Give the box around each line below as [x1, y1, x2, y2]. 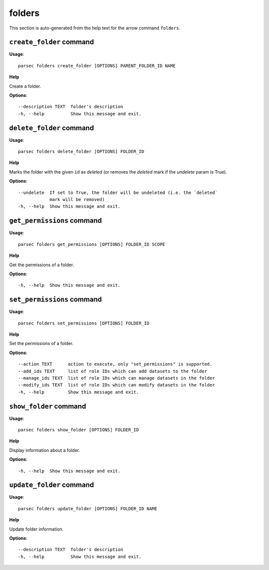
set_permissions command [9, 295, 102, 304]
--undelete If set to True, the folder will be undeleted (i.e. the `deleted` [18, 190, 218, 195]
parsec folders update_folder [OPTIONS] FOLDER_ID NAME [18, 506, 157, 511]
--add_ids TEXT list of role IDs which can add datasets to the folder [18, 368, 207, 374]
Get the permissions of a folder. [9, 262, 74, 268]
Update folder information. [9, 526, 64, 532]
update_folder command [9, 481, 94, 489]
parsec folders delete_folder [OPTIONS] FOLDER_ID [18, 149, 144, 155]
